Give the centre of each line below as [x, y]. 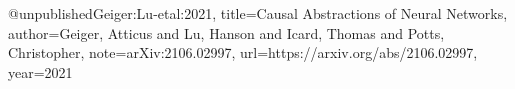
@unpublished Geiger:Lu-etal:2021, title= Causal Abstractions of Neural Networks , [258, 13]
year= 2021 [40, 71]
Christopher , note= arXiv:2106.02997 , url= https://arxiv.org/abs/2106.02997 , [243, 52]
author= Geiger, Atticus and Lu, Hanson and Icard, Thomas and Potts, [226, 32]
